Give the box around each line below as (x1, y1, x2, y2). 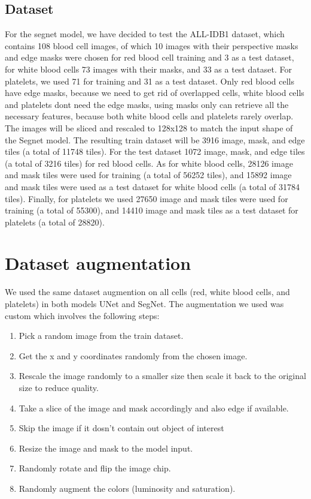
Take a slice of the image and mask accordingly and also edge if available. (19, 401, 289, 414)
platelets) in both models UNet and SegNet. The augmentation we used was (5, 297, 284, 310)
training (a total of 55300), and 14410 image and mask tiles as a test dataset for (5, 204, 298, 217)
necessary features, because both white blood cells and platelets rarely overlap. (5, 110, 294, 122)
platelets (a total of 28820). (5, 215, 105, 228)
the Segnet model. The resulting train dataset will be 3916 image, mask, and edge (5, 133, 305, 146)
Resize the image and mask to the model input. (19, 441, 193, 454)
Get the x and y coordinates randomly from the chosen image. (19, 349, 248, 362)
